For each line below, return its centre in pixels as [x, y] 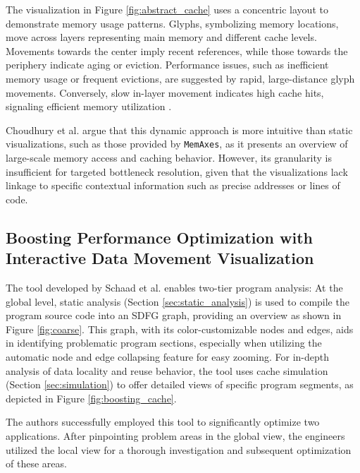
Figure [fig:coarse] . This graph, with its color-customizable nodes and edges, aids [180, 329]
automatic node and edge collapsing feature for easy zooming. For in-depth [167, 356]
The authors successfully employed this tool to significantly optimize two [163, 422]
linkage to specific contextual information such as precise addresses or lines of [173, 185]
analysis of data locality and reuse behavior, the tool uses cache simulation [167, 370]
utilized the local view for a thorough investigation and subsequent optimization [179, 449]
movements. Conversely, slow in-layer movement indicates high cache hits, [165, 92]
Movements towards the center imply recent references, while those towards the [177, 50]
